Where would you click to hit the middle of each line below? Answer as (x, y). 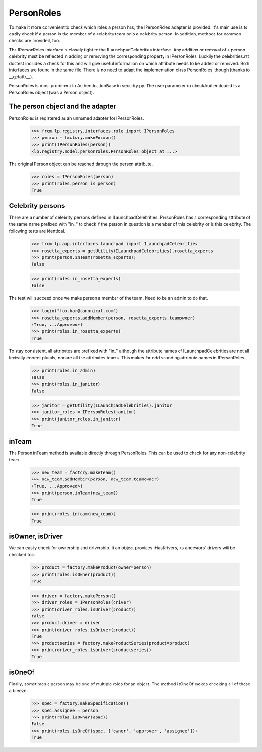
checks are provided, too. (34, 41)
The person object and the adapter (63, 106)
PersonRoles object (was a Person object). (51, 93)
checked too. (22, 555)
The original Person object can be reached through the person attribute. (81, 164)
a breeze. (18, 691)
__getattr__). (21, 77)
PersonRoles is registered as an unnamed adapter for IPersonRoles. (76, 118)
